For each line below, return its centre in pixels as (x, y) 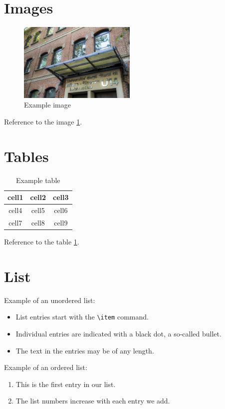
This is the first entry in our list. (66, 384)
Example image (47, 105)
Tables (26, 156)
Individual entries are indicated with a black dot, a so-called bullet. (118, 333)
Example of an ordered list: (46, 367)
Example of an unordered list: (50, 300)
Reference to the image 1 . (43, 121)
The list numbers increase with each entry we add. (93, 401)
